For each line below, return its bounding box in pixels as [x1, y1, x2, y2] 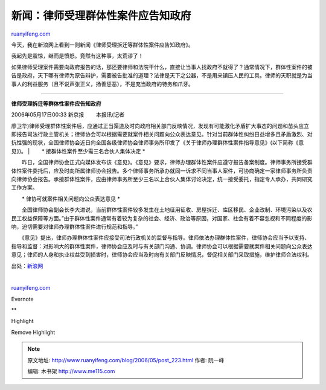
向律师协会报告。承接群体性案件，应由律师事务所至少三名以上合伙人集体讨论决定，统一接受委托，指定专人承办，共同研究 [11, 176, 313, 183]
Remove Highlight [11, 328, 56, 336]
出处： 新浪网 [11, 262, 43, 269]
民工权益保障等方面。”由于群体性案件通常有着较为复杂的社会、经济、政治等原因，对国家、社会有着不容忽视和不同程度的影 [11, 214, 313, 222]
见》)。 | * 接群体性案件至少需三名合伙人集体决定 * [11, 147, 145, 155]
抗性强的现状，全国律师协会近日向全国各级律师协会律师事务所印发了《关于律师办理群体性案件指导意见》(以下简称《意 [11, 139, 304, 146]
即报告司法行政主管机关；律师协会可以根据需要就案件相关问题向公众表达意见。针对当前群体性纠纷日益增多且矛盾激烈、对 [11, 130, 313, 138]
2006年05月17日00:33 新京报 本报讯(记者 [11, 111, 125, 118]
